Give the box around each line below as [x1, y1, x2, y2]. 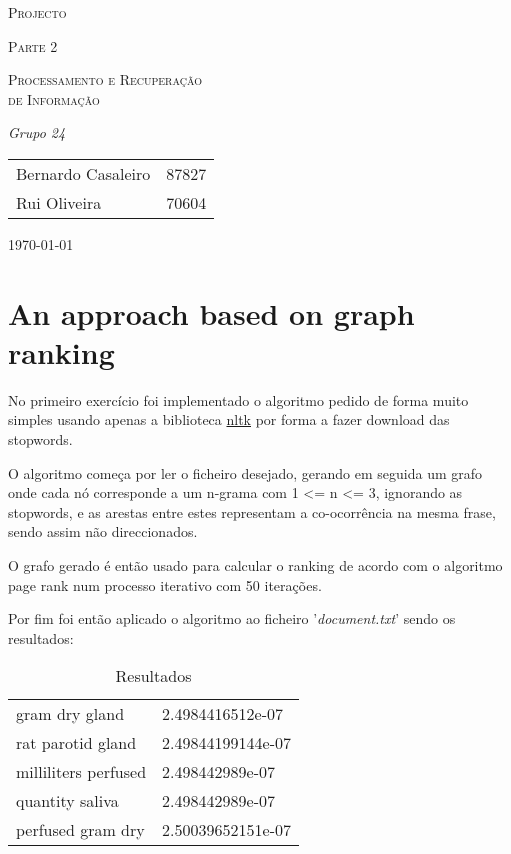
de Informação [8, 88, 100, 109]
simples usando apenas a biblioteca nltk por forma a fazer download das [8, 409, 450, 430]
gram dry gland [16, 702, 125, 726]
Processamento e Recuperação [8, 69, 202, 90]
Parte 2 [8, 35, 58, 56]
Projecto [8, 2, 67, 22]
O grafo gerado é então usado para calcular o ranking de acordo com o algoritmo [8, 555, 503, 576]
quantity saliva [16, 789, 119, 813]
